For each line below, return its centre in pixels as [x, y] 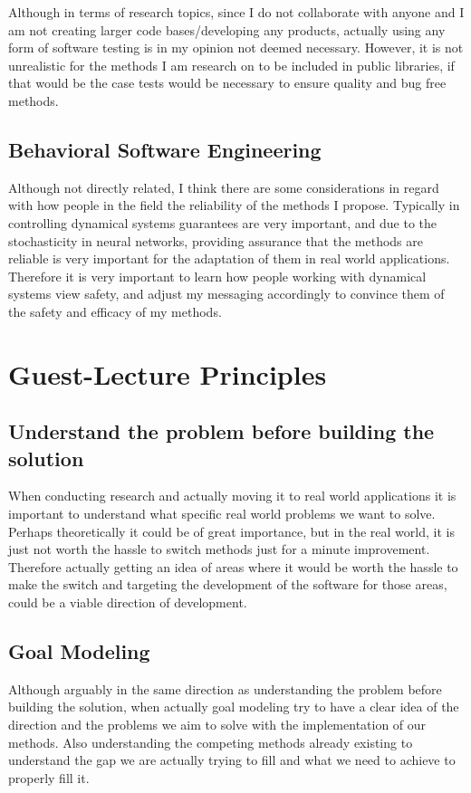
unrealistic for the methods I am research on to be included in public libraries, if [231, 65]
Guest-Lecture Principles [168, 373]
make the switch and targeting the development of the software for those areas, [228, 584]
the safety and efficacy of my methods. [115, 311]
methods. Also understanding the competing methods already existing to [211, 742]
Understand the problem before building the [221, 431]
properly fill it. [49, 777]
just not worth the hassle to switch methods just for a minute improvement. [219, 549]
